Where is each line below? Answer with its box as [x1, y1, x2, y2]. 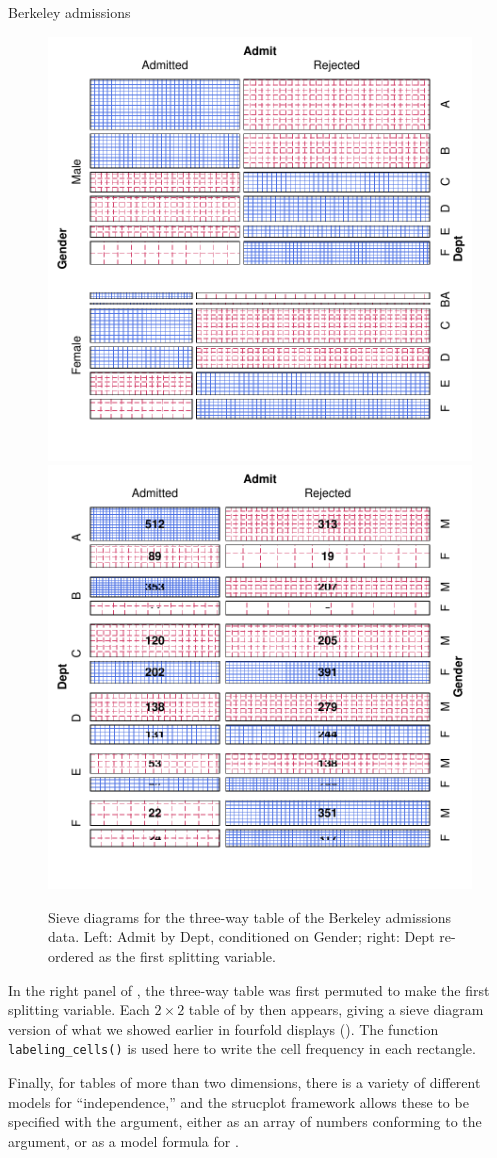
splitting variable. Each [8, 999, 150, 1020]
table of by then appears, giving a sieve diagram [188, 999, 484, 1020]
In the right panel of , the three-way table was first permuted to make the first [8, 979, 490, 1000]
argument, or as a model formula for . [8, 1130, 239, 1151]
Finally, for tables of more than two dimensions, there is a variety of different [8, 1072, 481, 1092]
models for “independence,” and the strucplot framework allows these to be [8, 1091, 469, 1112]
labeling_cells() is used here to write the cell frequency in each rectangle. [8, 1038, 476, 1059]
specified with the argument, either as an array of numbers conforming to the [8, 1111, 482, 1132]
